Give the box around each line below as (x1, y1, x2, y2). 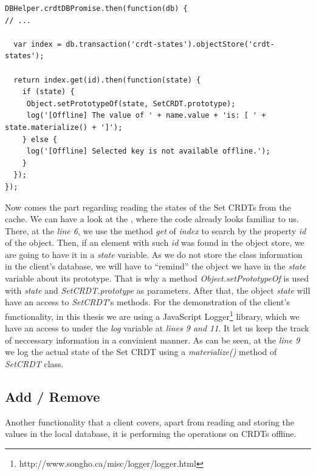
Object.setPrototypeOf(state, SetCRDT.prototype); (26, 99, 236, 108)
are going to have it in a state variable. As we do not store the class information (5, 248, 303, 260)
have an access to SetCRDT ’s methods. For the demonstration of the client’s (5, 296, 290, 308)
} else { (22, 135, 57, 144)
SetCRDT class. (5, 357, 64, 370)
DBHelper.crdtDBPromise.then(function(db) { (5, 4, 188, 13)
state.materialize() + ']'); (5, 123, 123, 132)
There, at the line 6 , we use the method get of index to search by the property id (5, 224, 306, 237)
